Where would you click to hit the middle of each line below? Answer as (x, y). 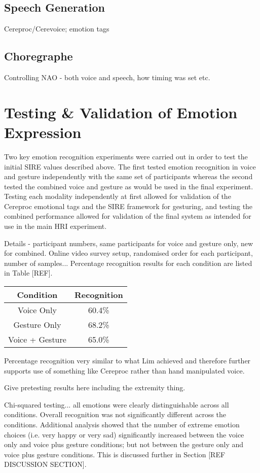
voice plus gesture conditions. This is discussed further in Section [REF (115, 454)
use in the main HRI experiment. (55, 226)
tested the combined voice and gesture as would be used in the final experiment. (129, 186)
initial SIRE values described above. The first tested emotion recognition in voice (130, 166)
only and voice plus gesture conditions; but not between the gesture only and (124, 444)
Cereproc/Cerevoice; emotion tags (57, 29)
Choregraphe (39, 56)
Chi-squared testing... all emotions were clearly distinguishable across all (117, 404)
